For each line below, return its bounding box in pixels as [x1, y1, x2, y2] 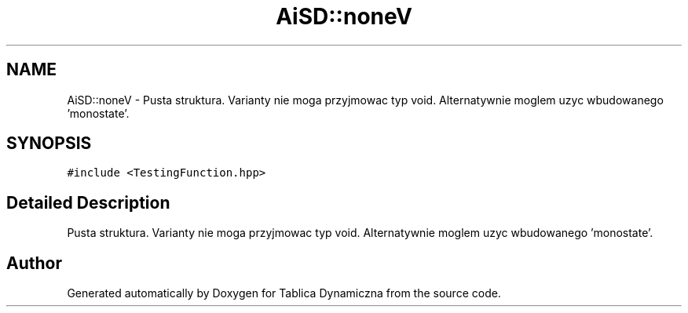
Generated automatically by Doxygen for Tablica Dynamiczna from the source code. [67, 286, 501, 300]
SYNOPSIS [6, 133, 92, 154]
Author [6, 253, 62, 273]
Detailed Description [6, 192, 170, 213]
